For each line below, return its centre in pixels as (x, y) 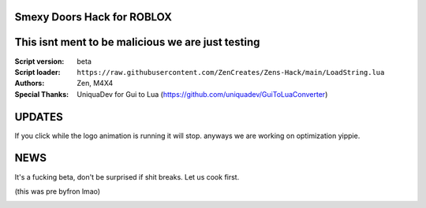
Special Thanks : (42, 94)
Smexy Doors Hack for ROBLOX (93, 17)
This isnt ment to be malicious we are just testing (137, 42)
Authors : (30, 84)
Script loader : (37, 72)
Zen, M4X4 (95, 84)
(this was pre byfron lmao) (58, 191)
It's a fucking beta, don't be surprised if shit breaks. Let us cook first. (127, 176)
